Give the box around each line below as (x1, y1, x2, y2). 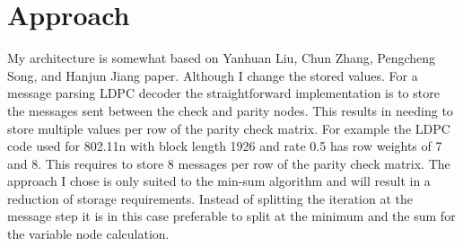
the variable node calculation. (7, 224, 170, 243)
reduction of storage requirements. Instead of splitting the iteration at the (7, 189, 414, 207)
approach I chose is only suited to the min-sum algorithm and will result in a (7, 171, 431, 190)
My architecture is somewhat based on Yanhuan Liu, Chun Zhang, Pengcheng (7, 48, 436, 67)
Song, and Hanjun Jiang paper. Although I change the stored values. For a (7, 66, 418, 84)
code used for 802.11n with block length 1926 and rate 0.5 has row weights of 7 (7, 136, 442, 155)
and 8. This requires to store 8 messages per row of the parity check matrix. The (7, 154, 450, 172)
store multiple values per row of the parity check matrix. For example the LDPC (7, 119, 450, 137)
